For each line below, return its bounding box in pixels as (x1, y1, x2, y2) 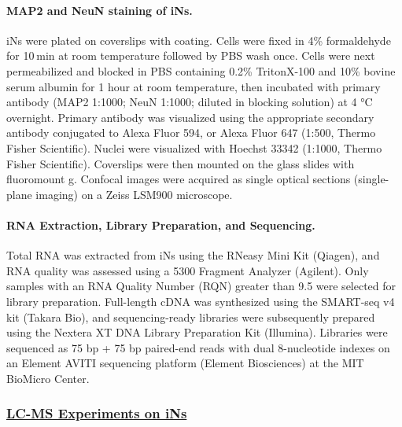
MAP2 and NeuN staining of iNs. (6, 2, 193, 18)
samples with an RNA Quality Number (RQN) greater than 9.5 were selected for (6, 278, 396, 294)
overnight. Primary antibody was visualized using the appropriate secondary (6, 109, 374, 125)
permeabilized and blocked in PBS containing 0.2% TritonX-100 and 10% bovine (6, 62, 396, 79)
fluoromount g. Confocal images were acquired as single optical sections (6, 171, 351, 187)
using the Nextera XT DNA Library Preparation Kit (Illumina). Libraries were (6, 324, 388, 340)
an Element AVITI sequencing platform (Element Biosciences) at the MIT (6, 355, 364, 371)
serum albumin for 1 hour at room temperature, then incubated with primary (6, 78, 381, 94)
